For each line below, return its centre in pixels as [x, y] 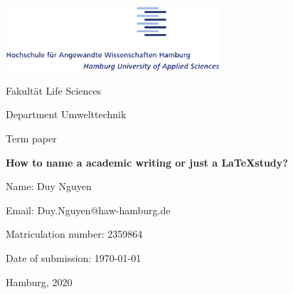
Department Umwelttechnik [66, 114]
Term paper [31, 138]
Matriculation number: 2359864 [74, 234]
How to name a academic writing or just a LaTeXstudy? [147, 162]
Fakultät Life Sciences [54, 90]
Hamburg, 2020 [39, 282]
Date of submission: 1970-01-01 [74, 257]
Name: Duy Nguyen [49, 186]
